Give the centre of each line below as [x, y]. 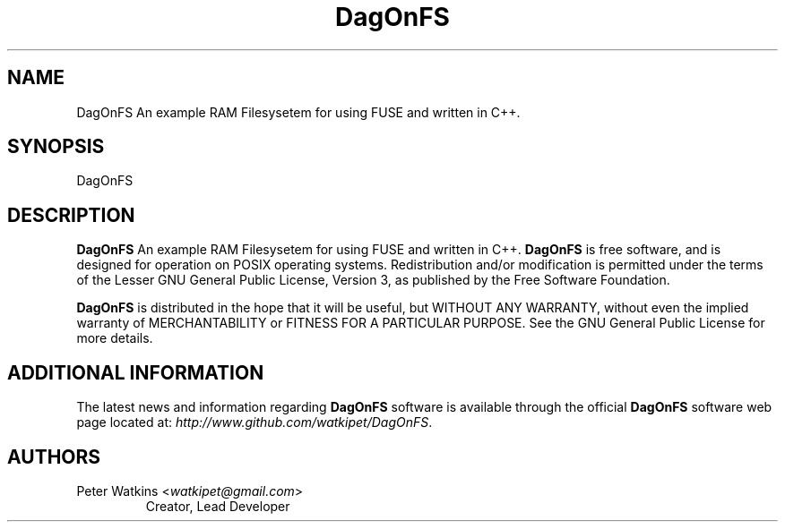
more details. [115, 338]
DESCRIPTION [71, 215]
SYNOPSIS [56, 147]
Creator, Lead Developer [218, 506]
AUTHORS [54, 456]
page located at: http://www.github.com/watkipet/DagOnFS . [254, 422]
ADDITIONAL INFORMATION [136, 372]
